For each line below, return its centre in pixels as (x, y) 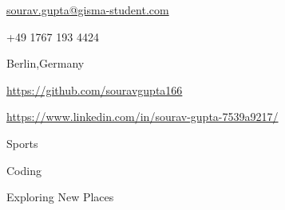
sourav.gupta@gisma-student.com (88, 10)
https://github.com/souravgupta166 (95, 89)
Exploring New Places (60, 197)
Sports (22, 143)
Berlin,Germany (46, 63)
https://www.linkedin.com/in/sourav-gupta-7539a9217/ (142, 117)
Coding (24, 170)
